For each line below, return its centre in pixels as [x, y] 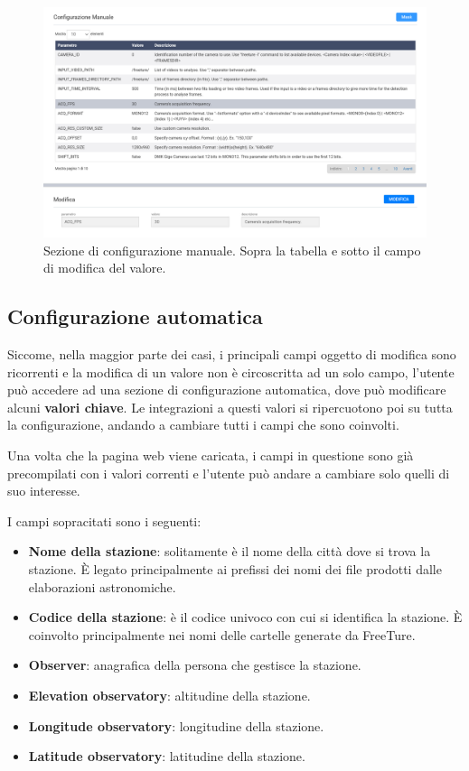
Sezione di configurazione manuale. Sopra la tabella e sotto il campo [232, 250]
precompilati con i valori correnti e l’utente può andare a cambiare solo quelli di [229, 473]
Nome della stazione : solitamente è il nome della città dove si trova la [230, 551]
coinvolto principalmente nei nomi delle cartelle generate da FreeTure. [222, 634]
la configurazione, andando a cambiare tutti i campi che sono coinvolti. [203, 425]
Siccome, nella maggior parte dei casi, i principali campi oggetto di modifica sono [232, 354]
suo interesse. [44, 491]
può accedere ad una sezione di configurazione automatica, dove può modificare [227, 390]
